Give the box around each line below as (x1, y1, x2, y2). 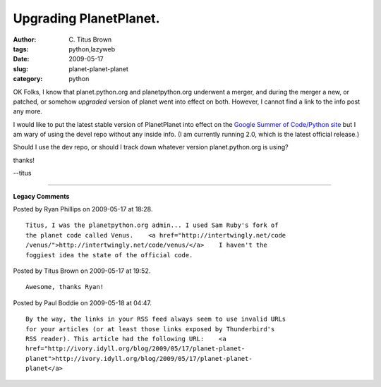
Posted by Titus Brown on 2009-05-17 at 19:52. (13, 266, 151, 275)
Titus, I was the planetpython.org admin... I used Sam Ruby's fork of (25, 221, 279, 229)
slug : (13, 64, 28, 73)
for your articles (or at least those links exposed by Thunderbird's (25, 325, 275, 333)
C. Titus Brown (68, 35, 112, 44)
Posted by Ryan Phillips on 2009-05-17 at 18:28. (13, 205, 153, 214)
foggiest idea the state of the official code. (25, 251, 193, 259)
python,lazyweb (68, 44, 116, 53)
